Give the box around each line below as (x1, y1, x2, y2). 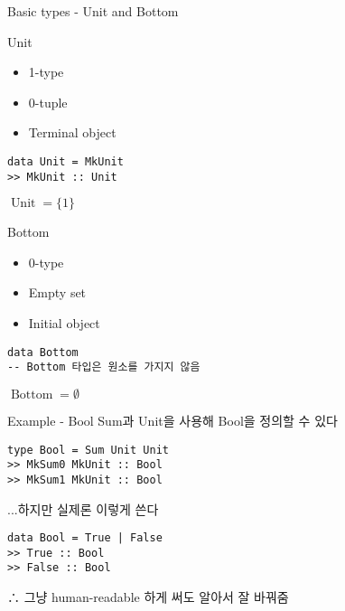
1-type (28, 62, 64, 81)
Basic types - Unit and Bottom (7, 2, 179, 20)
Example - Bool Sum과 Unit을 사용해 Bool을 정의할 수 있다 (7, 410, 338, 429)
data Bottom (7, 345, 79, 359)
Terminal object (28, 123, 117, 142)
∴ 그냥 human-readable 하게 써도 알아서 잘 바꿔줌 (7, 587, 289, 606)
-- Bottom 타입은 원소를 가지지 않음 (7, 361, 200, 374)
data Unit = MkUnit (7, 155, 124, 168)
